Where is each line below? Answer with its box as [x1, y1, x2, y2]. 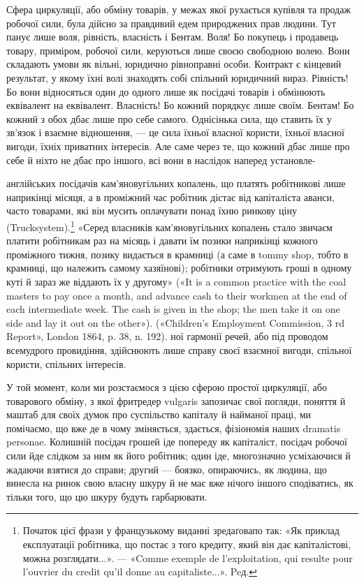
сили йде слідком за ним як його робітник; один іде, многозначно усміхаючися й [6, 448, 351, 463]
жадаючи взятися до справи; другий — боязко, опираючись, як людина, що [6, 462, 327, 476]
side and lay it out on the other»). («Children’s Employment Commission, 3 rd [6, 315, 345, 330]
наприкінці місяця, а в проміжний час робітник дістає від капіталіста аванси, [6, 189, 335, 204]
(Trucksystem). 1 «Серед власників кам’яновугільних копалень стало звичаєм [6, 217, 333, 234]
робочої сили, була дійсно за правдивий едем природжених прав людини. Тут [6, 15, 336, 30]
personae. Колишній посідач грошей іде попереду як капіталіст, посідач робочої [6, 434, 347, 449]
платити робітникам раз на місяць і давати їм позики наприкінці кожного [6, 233, 318, 248]
